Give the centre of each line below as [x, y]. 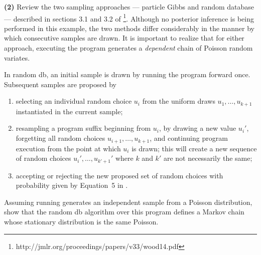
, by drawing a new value [198, 128]
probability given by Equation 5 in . [72, 185]
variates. [17, 57]
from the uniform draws [179, 101]
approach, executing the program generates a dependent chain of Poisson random [128, 48]
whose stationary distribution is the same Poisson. [81, 221]
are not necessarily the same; [208, 158]
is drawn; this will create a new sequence [194, 148]
